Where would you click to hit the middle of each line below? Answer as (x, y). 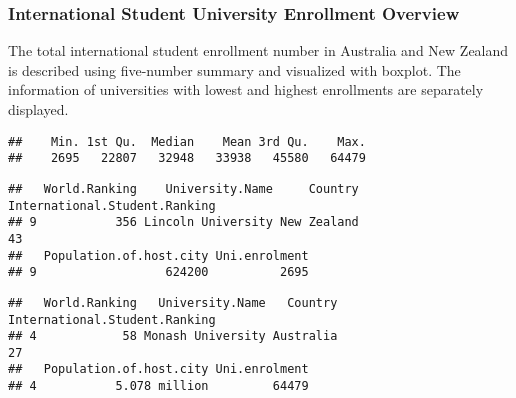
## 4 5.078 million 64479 (158, 386)
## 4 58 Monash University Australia (173, 336)
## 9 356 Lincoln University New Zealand (183, 222)
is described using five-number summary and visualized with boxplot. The (234, 69)
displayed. (38, 109)
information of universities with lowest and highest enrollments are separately (246, 89)
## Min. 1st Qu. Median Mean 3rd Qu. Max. (187, 141)
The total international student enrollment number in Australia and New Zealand (258, 50)
